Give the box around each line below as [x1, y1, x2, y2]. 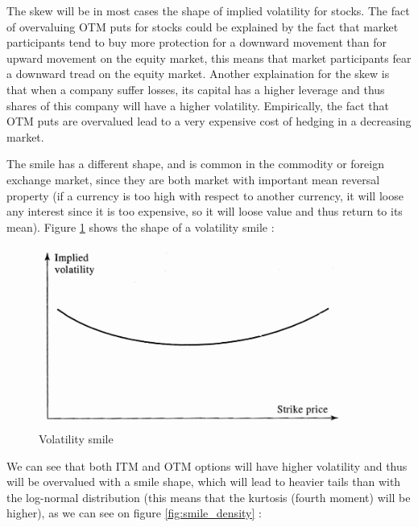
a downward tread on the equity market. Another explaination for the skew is [6, 65, 390, 82]
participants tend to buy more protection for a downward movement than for [6, 34, 387, 51]
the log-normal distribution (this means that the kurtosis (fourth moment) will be [6, 488, 411, 505]
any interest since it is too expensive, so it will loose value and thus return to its [6, 203, 403, 220]
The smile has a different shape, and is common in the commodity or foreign [6, 155, 384, 172]
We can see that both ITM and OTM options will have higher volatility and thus [6, 457, 408, 474]
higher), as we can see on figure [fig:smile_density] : [6, 504, 262, 521]
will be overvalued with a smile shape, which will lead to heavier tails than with [6, 473, 401, 490]
